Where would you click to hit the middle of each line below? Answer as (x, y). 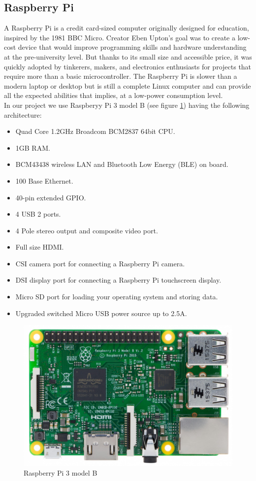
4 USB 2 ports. (38, 214)
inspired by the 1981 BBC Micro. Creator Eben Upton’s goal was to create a (120, 37)
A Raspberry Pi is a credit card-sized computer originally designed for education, (127, 28)
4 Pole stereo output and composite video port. (87, 230)
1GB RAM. (33, 147)
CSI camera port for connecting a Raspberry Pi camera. (100, 263)
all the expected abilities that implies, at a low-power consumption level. (113, 95)
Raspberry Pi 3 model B (61, 473)
